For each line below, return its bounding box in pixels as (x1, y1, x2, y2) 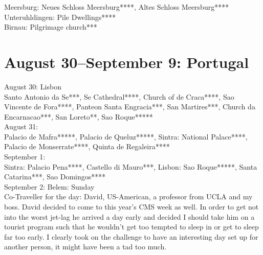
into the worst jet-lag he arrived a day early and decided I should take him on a (4, 211, 255, 222)
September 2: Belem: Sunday (4, 181, 95, 192)
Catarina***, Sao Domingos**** (4, 171, 106, 182)
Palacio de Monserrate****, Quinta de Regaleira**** (4, 141, 170, 152)
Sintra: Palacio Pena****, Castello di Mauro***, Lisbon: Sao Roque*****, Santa (4, 161, 257, 172)
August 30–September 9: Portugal (4, 51, 249, 72)
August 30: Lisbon (4, 81, 61, 91)
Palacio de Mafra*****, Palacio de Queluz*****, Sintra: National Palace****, (4, 131, 248, 142)
